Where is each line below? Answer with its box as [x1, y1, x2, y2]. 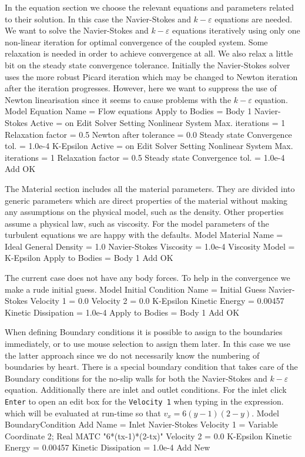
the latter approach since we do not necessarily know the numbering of [5, 349, 260, 361]
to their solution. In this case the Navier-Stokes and [5, 12, 191, 25]
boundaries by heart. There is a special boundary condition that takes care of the [5, 360, 298, 373]
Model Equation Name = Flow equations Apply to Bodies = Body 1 [5, 105, 252, 117]
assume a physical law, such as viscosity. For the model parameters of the [5, 217, 269, 229]
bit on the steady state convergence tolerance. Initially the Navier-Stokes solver [5, 58, 290, 71]
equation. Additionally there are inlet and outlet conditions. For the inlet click [5, 383, 287, 396]
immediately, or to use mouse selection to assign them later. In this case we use [5, 337, 290, 350]
